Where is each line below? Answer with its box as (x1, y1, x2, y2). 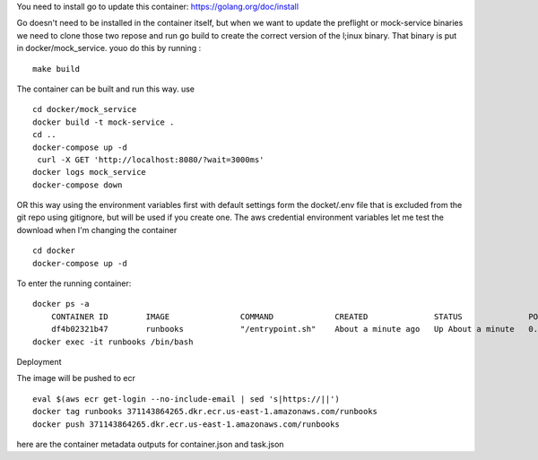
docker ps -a (32, 299, 90, 309)
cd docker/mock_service (32, 104, 137, 115)
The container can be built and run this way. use (16, 83, 195, 94)
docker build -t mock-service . (32, 117, 175, 127)
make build (32, 64, 81, 74)
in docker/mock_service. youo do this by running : (16, 43, 202, 54)
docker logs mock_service (32, 167, 147, 178)
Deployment (16, 356, 62, 367)
